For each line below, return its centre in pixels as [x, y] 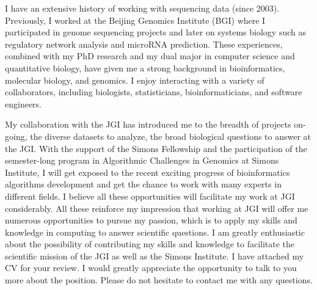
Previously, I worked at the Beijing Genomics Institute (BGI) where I [135, 20]
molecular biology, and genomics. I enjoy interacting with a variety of [135, 80]
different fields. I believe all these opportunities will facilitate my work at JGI [150, 196]
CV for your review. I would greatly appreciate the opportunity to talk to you [151, 268]
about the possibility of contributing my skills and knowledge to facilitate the [150, 244]
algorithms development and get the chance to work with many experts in [143, 184]
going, [16, 136]
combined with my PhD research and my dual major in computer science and [150, 56]
